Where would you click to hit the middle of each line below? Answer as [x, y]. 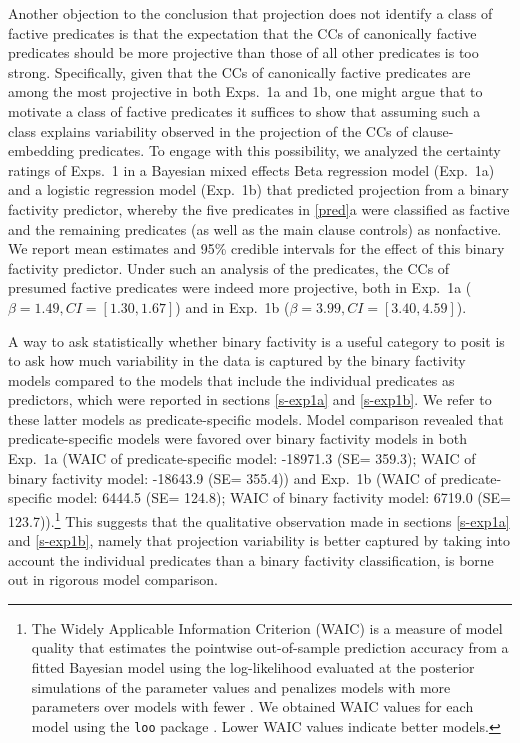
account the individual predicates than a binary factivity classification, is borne [251, 559]
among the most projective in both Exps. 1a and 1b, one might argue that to [245, 91]
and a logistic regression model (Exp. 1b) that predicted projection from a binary [258, 189]
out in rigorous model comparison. [113, 579]
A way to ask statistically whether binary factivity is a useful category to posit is [256, 340]
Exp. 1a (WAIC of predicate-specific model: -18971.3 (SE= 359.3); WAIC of [242, 458]
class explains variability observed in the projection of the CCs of [208, 130]
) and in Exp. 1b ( [232, 306]
